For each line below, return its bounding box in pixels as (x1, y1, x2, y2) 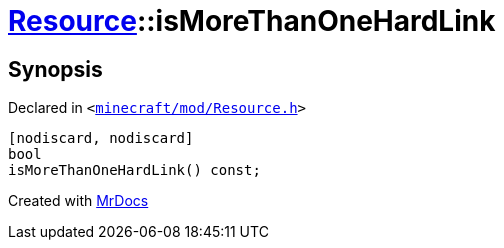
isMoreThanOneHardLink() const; (8, 162, 261, 179)
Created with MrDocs (8, 192, 149, 210)
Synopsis (8, 56, 103, 82)
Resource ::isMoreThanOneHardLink (8, 4, 496, 38)
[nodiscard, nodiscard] (8, 130, 194, 147)
